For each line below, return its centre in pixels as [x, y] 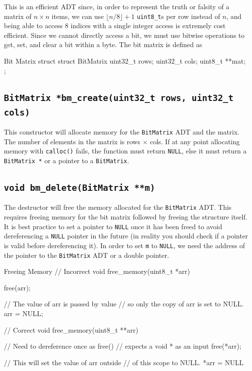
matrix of [18, 16]
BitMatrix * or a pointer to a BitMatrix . [67, 160]
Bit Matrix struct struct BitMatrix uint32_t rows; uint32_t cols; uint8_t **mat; [125, 61]
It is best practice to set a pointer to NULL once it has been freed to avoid [113, 226]
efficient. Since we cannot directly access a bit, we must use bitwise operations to [124, 35]
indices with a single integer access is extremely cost [148, 25]
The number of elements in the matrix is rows [72, 141]
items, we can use [78, 16]
